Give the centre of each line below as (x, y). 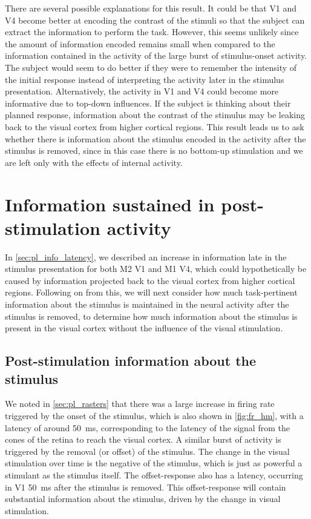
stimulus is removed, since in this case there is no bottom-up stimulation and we (154, 150)
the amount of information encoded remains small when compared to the (140, 43)
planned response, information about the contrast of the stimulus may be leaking (155, 115)
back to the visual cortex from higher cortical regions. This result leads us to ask (155, 126)
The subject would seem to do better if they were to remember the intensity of (151, 67)
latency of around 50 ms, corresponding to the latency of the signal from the (147, 427)
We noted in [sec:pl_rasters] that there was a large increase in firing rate (140, 404)
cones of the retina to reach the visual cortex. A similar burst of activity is (143, 439)
